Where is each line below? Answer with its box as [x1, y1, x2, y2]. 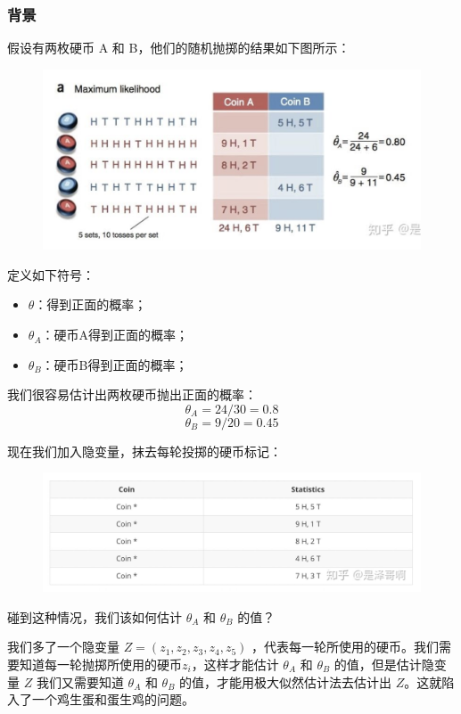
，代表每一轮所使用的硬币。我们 [251, 637, 439, 656]
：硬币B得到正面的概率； [41, 355, 188, 373]
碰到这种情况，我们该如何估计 [7, 607, 182, 626]
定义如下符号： [7, 265, 95, 283]
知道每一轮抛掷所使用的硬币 [19, 654, 182, 673]
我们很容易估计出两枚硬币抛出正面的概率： [7, 385, 257, 404]
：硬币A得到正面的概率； [41, 325, 189, 344]
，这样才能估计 [191, 654, 279, 673]
